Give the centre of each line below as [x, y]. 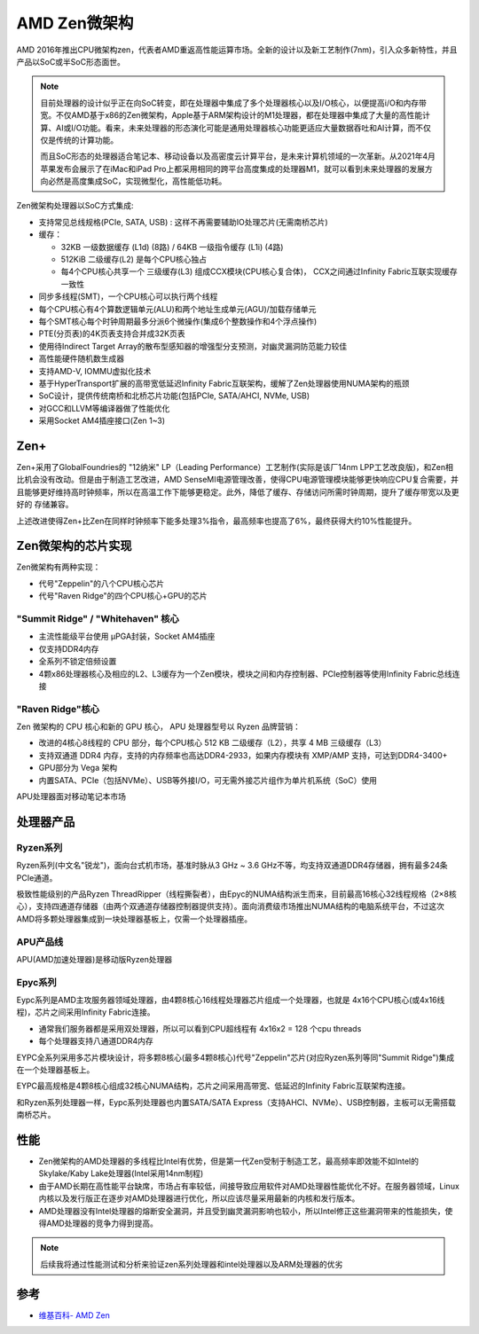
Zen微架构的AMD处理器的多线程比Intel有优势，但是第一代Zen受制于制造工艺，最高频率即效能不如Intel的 [228, 1161]
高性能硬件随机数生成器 [81, 358]
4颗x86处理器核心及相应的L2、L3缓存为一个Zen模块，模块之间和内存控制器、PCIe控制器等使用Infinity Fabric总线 [245, 673]
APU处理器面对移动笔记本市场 [71, 796]
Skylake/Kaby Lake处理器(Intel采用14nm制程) [121, 1173]
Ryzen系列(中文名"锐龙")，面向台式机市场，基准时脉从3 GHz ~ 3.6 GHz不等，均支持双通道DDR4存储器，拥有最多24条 [232, 866]
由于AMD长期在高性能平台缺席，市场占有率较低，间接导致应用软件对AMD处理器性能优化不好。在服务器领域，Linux [249, 1186]
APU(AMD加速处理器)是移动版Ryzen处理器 [94, 959]
